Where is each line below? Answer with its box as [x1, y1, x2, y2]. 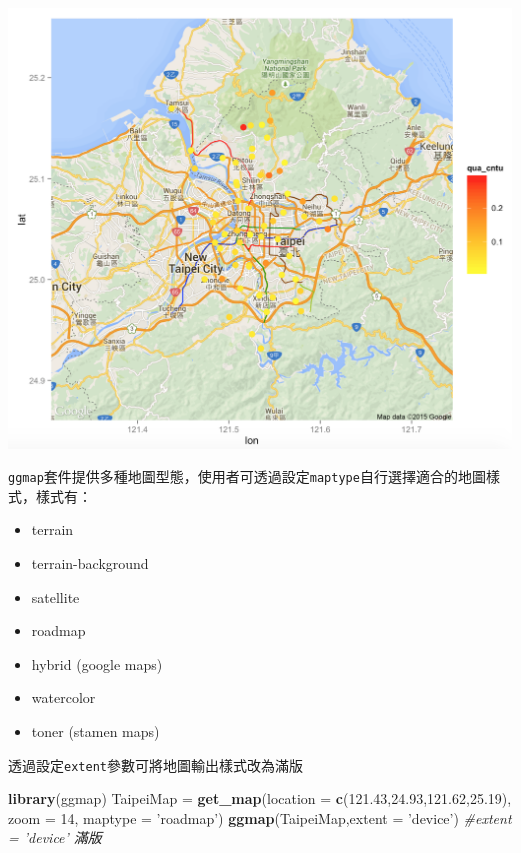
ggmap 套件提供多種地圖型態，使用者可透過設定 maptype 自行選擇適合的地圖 [8, 466, 486, 487]
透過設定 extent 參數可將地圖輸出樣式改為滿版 [8, 754, 303, 775]
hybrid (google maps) [31, 653, 163, 674]
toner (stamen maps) [31, 720, 160, 741]
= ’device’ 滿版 [8, 827, 102, 848]
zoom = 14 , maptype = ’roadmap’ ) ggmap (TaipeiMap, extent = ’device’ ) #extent [8, 807, 512, 828]
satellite [31, 586, 80, 607]
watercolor [31, 687, 96, 708]
